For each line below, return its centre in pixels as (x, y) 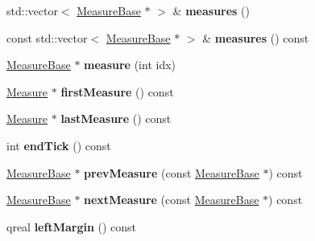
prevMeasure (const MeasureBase (172, 172)
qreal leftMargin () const (72, 226)
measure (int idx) (130, 65)
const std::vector (47, 37)
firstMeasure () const (117, 91)
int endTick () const (59, 145)
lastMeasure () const (116, 118)
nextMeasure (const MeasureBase (172, 200)
